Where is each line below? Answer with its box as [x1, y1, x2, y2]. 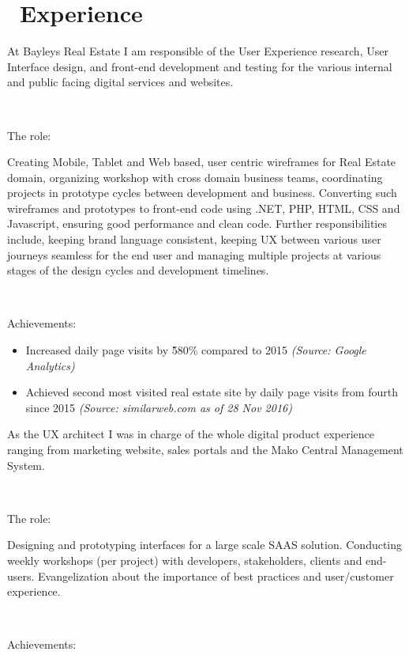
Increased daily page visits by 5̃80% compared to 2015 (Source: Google [25, 342, 366, 358]
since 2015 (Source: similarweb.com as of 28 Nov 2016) [25, 399, 292, 415]
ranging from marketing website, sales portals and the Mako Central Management [7, 441, 403, 457]
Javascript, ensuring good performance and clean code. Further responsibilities [7, 215, 387, 232]
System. [7, 456, 45, 473]
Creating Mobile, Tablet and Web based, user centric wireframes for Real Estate [7, 153, 396, 170]
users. [7, 567, 35, 584]
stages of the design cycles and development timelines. [7, 262, 269, 278]
